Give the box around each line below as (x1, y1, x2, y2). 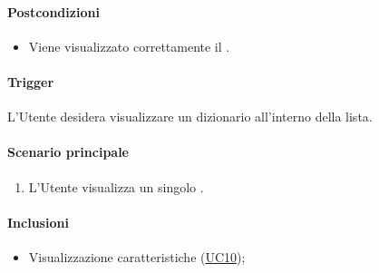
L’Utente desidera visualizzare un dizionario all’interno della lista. (7, 107, 373, 126)
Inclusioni (7, 212, 69, 231)
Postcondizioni (7, 2, 100, 21)
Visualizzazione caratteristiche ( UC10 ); (28, 247, 246, 266)
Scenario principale (7, 142, 129, 161)
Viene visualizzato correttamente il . (28, 36, 230, 55)
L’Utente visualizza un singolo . (28, 177, 204, 196)
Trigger (7, 72, 54, 91)
